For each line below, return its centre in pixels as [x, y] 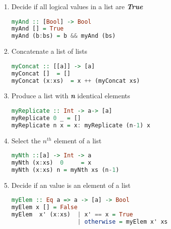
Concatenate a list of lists [49, 51]
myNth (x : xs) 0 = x [51, 163]
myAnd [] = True [38, 29]
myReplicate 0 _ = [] [46, 118]
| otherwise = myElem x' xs [123, 222]
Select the [26, 140]
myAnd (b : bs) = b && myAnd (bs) [63, 36]
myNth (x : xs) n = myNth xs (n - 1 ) [65, 170]
